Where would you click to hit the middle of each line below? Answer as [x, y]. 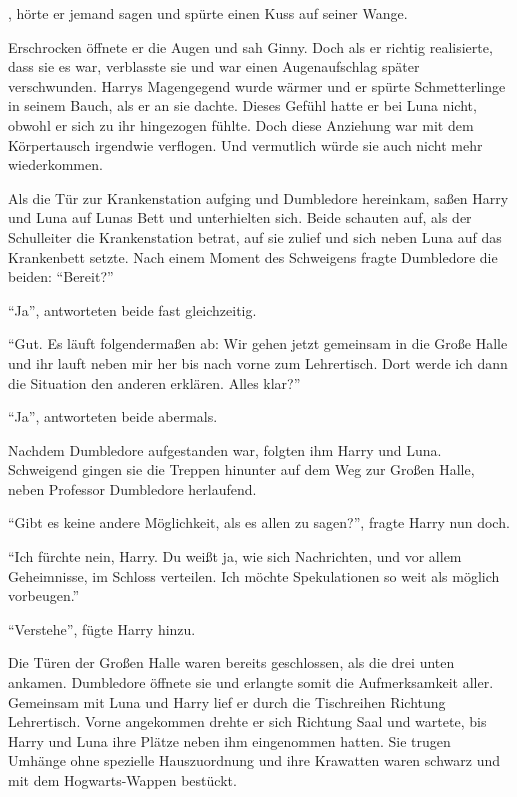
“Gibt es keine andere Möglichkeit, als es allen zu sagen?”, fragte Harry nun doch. [259, 522]
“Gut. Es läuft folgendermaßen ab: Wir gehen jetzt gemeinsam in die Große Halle [258, 343]
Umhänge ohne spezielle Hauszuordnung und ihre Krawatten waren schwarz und [254, 760]
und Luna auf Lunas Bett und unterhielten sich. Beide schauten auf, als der [240, 217]
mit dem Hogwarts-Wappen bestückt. [122, 780]
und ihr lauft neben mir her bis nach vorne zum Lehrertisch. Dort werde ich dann [258, 362]
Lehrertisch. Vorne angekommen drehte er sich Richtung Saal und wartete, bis [247, 721]
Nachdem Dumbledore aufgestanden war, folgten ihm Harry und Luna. [225, 449]
